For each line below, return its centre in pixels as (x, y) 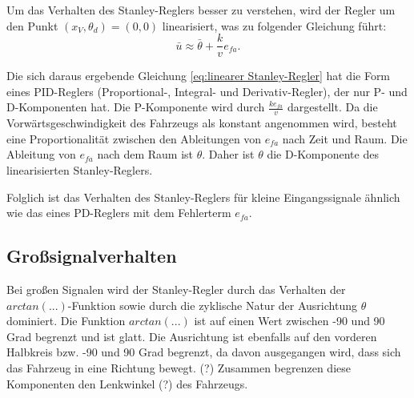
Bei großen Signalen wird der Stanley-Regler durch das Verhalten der (176, 289)
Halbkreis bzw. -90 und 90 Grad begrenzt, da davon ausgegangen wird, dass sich (204, 352)
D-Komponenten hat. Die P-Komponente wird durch (136, 107)
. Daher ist (228, 154)
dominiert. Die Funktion (66, 321)
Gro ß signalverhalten (92, 256)
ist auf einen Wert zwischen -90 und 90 (289, 321)
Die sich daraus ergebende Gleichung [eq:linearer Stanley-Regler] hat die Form (199, 76)
